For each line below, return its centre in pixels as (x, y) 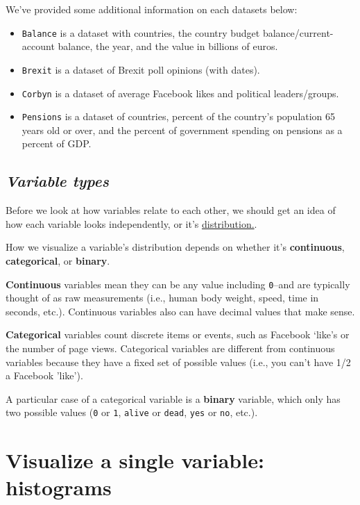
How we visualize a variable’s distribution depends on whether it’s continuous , (175, 247)
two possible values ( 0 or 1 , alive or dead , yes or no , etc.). (132, 412)
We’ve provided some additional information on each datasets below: (152, 9)
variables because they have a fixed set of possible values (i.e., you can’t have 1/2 (178, 362)
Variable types (57, 181)
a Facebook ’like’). (44, 375)
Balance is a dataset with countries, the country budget (141, 32)
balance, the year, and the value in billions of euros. (168, 46)
